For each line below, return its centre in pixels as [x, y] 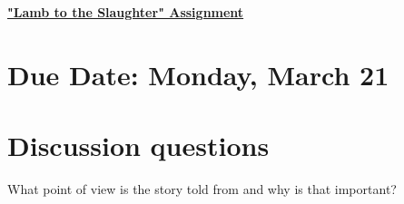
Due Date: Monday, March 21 [198, 74]
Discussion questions [138, 146]
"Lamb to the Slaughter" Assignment [126, 12]
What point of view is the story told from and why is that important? [202, 189]
